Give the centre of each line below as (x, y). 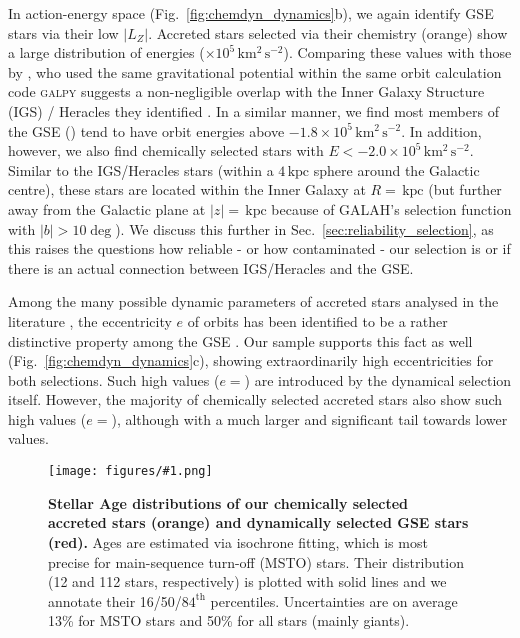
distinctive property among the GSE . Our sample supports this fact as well (240, 340)
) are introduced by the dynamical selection (378, 379)
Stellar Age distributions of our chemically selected (228, 502)
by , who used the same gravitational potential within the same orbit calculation (255, 71)
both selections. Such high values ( (114, 379)
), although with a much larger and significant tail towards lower (309, 418)
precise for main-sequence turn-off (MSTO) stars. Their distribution (256, 561)
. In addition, (441, 130)
